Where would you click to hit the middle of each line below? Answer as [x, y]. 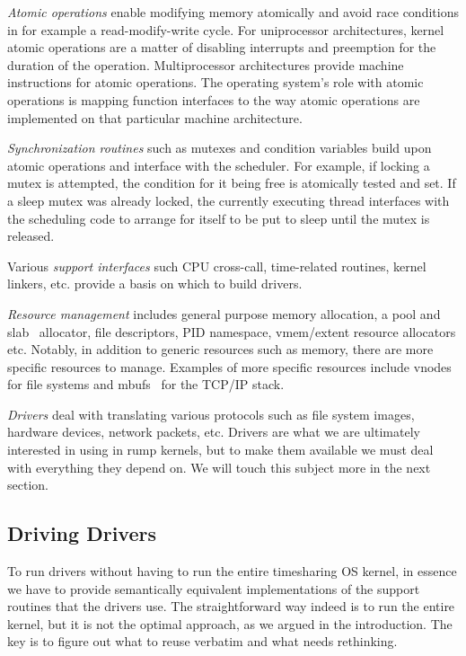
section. [28, 485]
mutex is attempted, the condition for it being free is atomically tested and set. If [232, 183]
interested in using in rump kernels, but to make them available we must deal [220, 450]
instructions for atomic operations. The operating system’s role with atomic [215, 82]
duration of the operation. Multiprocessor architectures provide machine [206, 64]
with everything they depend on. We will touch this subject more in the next [219, 467]
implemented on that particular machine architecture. [155, 117]
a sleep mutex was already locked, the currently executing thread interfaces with [229, 200]
